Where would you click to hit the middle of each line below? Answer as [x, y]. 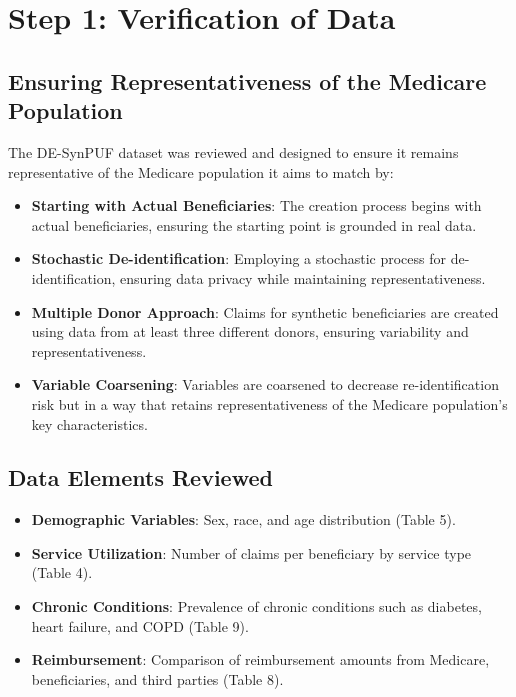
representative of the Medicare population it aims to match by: [201, 171]
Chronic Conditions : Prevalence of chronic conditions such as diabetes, [256, 606]
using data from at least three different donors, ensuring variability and [250, 331]
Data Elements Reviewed [140, 477]
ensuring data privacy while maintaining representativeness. [303, 277]
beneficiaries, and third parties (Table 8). [157, 678]
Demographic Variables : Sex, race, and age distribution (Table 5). [243, 519]
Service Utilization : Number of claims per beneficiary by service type [251, 552]
